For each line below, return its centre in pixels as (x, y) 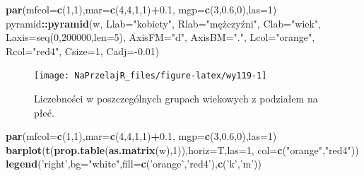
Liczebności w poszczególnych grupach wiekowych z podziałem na (176, 99)
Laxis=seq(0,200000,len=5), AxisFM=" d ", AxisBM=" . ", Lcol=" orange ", (160, 37)
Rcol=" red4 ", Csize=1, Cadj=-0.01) (83, 51)
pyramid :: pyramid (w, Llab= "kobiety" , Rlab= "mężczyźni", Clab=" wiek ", (164, 23)
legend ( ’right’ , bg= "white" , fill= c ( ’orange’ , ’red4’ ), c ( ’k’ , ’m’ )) (134, 164)
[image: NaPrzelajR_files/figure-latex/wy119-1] (151, 76)
